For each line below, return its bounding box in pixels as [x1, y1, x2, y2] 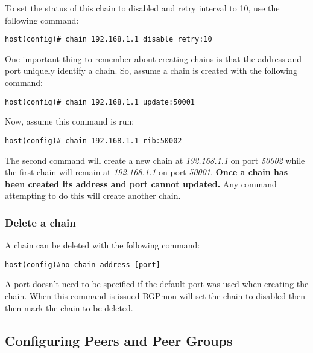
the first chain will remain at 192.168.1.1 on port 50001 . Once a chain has [5, 166, 288, 178]
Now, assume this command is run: [5, 115, 134, 128]
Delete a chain [5, 215, 76, 230]
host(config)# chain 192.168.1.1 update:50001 [5, 97, 195, 106]
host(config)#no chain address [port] [5, 260, 160, 269]
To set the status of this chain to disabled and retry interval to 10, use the [5, 2, 280, 14]
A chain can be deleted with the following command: [5, 239, 200, 251]
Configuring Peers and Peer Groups [5, 331, 233, 349]
